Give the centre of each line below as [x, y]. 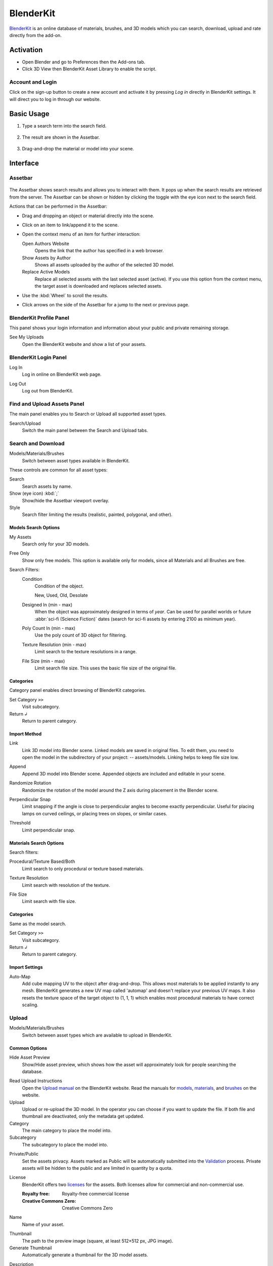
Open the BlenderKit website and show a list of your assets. [84, 344]
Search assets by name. [47, 486]
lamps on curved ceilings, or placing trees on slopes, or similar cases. [95, 813]
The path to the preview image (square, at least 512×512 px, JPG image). [98, 1241]
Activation [26, 50]
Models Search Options [35, 528]
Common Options [28, 1048]
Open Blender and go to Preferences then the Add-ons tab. [84, 62]
